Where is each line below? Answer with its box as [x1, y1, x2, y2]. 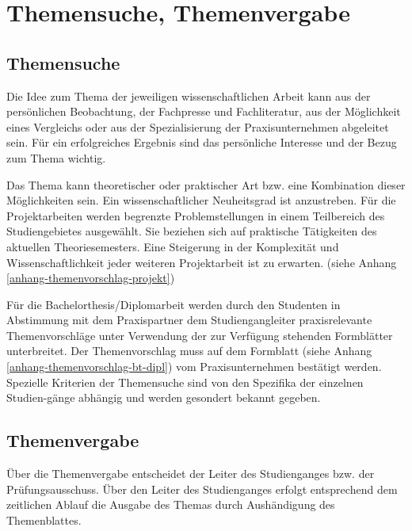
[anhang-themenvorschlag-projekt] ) [6, 269, 175, 286]
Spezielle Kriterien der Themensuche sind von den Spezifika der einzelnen [6, 373, 364, 390]
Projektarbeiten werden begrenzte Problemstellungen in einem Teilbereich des [6, 207, 385, 223]
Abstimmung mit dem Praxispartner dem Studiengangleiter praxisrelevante [6, 311, 372, 328]
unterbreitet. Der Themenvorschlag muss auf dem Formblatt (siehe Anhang [6, 342, 372, 359]
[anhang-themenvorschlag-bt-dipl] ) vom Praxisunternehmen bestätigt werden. [6, 358, 382, 375]
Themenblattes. [6, 511, 82, 528]
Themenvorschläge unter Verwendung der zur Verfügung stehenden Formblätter [6, 327, 393, 343]
